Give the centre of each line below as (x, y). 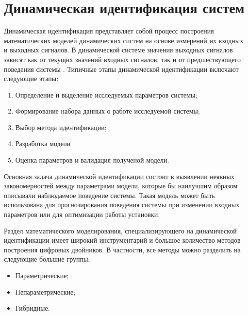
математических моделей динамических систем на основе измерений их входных (124, 40)
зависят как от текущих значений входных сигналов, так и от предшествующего (122, 59)
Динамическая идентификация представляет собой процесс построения (109, 31)
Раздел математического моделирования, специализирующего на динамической (120, 230)
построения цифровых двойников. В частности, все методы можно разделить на (122, 249)
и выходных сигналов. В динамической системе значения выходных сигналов (118, 50)
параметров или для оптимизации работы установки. (82, 214)
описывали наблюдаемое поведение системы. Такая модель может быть (109, 195)
